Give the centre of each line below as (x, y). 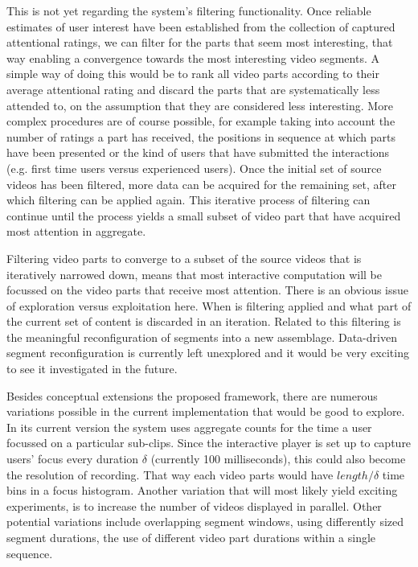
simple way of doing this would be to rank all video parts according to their (193, 74)
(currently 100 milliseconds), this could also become (278, 459)
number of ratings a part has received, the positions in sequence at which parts (201, 136)
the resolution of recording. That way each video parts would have (170, 474)
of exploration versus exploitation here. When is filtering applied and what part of (209, 305)
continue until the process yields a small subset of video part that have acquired (204, 215)
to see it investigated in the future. (92, 369)
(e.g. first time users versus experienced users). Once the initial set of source (194, 168)
